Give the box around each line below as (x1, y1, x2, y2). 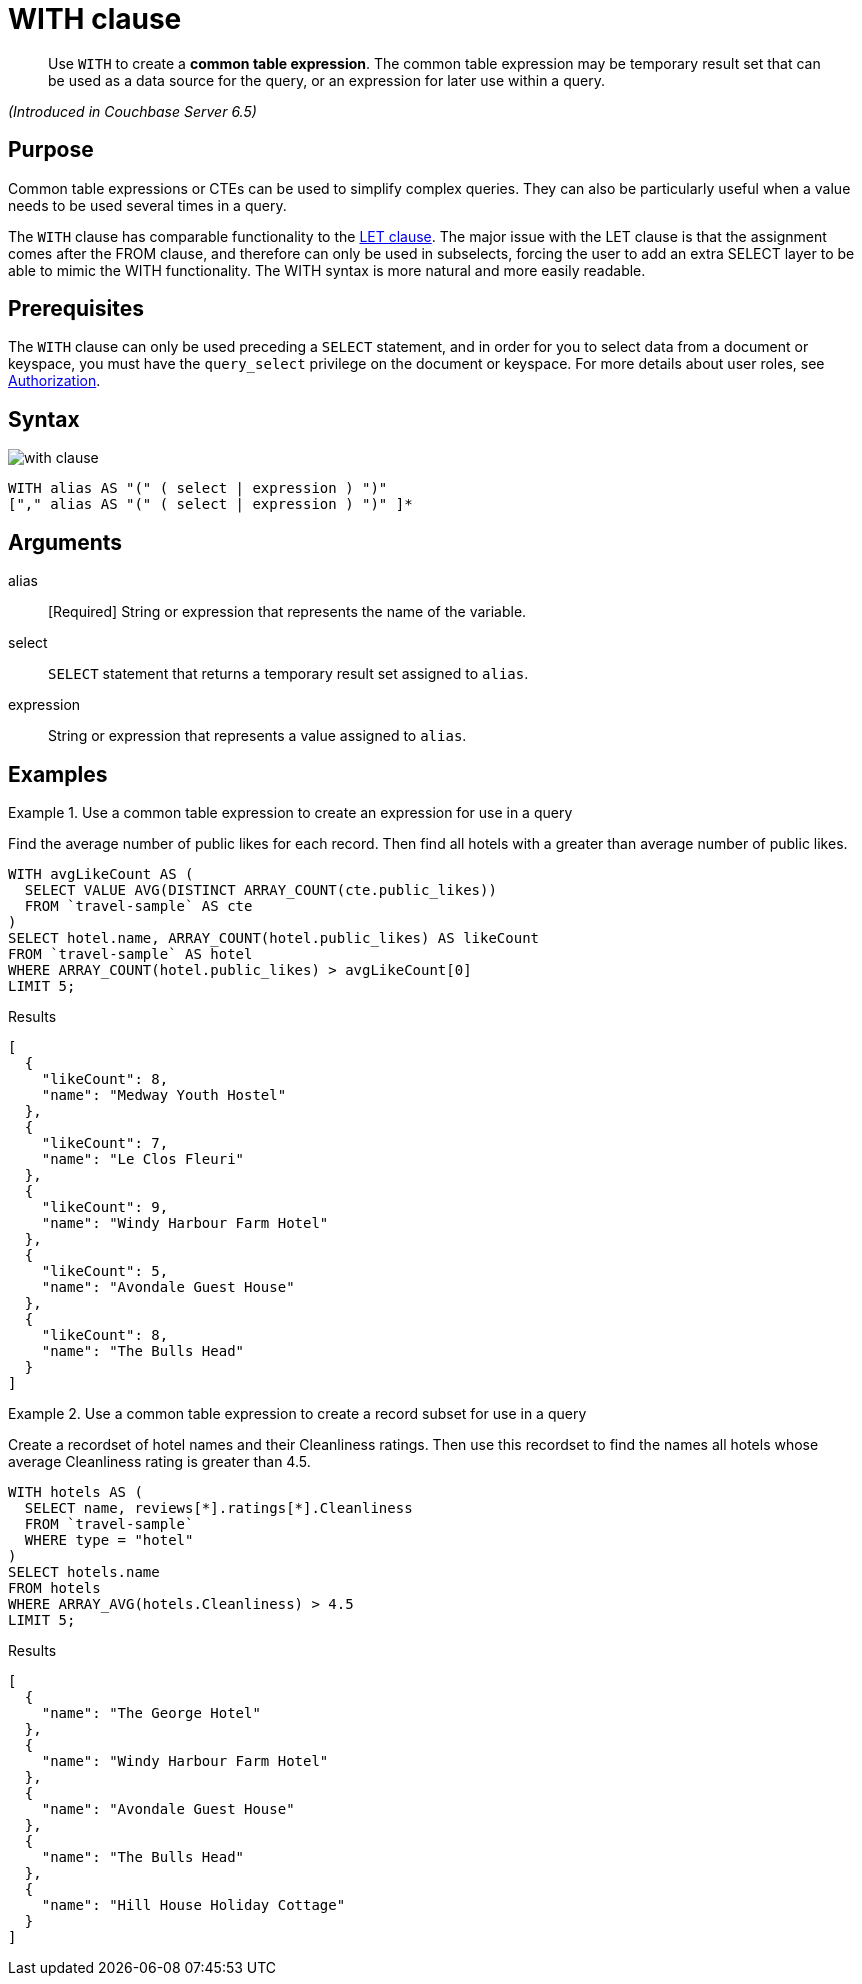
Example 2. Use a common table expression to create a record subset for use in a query (8, 1404, 587, 1422)
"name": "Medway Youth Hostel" (41, 1086, 287, 1103)
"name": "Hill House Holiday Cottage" (41, 1896, 346, 1913)
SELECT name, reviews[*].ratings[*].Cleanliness (24, 1499, 413, 1516)
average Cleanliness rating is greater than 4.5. (8, 1452, 311, 1470)
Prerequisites (8, 296, 144, 322)
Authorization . (8, 372, 101, 390)
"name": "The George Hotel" (41, 1704, 261, 1721)
